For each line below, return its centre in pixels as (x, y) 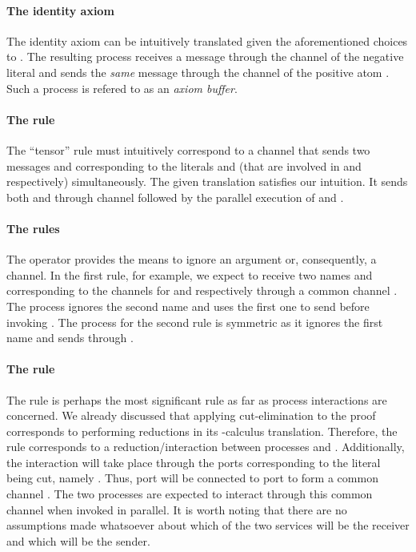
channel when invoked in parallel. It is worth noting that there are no (177, 509)
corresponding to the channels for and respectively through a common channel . (202, 290)
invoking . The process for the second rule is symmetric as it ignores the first (195, 322)
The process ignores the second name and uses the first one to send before (188, 306)
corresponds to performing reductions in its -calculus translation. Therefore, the (202, 431)
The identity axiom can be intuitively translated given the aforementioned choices (207, 40)
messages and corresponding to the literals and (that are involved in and (184, 165)
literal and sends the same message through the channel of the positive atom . (198, 72)
